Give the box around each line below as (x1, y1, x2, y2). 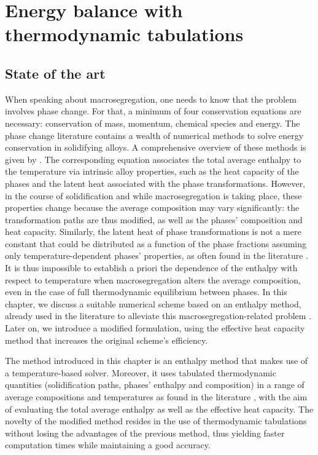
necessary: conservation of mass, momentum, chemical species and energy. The (5, 116, 300, 129)
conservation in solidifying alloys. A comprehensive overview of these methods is (5, 141, 306, 154)
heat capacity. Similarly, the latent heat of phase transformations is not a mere (5, 225, 301, 238)
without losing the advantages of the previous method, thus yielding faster (5, 426, 285, 439)
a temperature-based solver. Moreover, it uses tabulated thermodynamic (5, 366, 276, 379)
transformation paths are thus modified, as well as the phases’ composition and (5, 213, 303, 226)
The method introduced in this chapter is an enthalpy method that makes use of (5, 354, 308, 367)
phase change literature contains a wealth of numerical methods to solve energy (5, 129, 304, 141)
